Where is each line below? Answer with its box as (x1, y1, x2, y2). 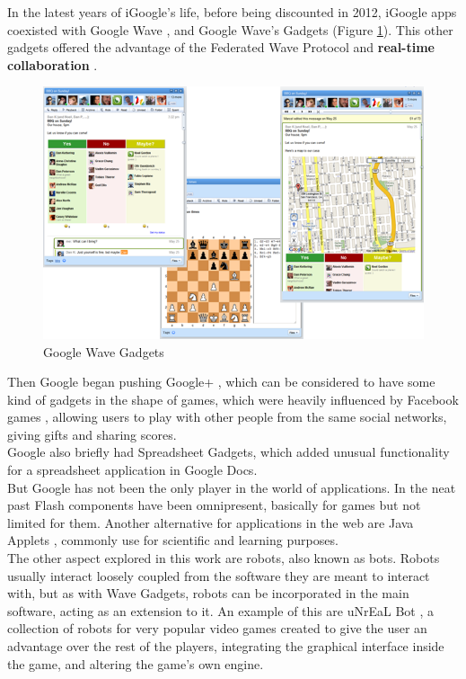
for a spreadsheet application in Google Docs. (7, 460, 258, 479)
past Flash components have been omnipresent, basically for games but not (7, 496, 421, 514)
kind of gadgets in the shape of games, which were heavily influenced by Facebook (7, 389, 459, 408)
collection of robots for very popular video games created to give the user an (7, 619, 427, 638)
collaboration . (7, 55, 98, 74)
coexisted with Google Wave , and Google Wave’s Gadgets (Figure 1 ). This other (7, 20, 453, 39)
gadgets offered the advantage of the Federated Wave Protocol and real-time (7, 38, 435, 57)
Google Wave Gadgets (43, 342, 164, 361)
